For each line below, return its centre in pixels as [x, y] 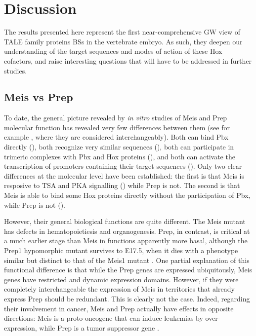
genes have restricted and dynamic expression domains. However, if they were [121, 279]
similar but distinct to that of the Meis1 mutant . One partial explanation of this [127, 260]
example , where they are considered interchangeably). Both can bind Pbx [116, 137]
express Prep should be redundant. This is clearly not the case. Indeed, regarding [127, 298]
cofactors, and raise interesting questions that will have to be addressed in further [128, 60]
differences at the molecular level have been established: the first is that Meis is [124, 175]
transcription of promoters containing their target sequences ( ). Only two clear [123, 166]
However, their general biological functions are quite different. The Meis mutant [125, 221]
